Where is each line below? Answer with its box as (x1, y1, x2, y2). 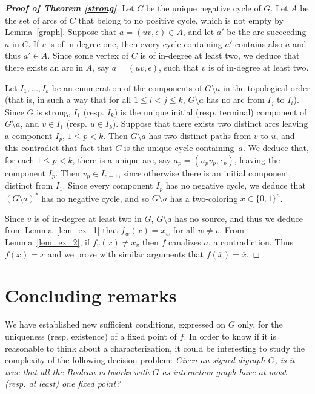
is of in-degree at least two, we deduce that (140, 49, 300, 62)
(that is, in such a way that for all (5, 93, 131, 106)
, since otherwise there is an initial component (118, 166, 289, 179)
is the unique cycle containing (124, 141, 234, 154)
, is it (274, 354, 295, 366)
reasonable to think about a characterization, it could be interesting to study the (5, 341, 305, 354)
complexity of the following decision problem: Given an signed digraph (5, 354, 265, 366)
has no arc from (206, 93, 265, 106)
